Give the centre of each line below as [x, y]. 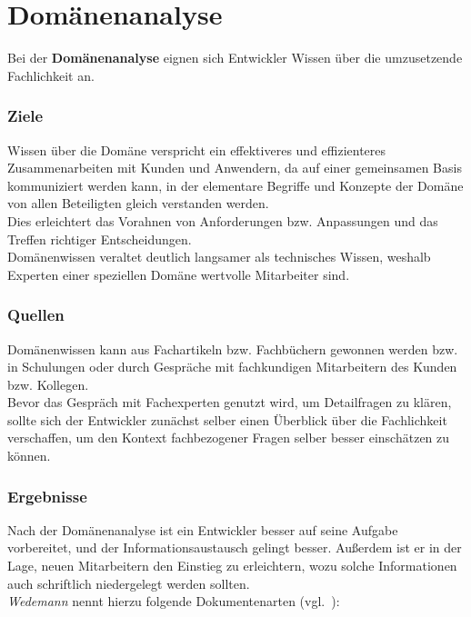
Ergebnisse [47, 496]
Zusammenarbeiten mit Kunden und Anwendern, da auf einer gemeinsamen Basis [235, 168]
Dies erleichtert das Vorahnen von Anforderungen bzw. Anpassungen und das [223, 220]
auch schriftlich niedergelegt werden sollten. [129, 583]
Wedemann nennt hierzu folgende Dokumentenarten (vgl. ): [174, 601]
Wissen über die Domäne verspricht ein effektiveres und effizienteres [197, 149]
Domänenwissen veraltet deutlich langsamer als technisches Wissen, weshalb [219, 257]
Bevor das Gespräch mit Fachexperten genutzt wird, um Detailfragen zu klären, [230, 402]
